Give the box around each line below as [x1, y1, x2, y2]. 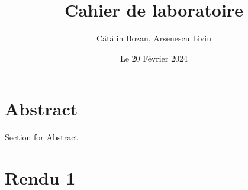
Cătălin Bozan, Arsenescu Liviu [96, 32, 211, 44]
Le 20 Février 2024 [120, 51, 188, 64]
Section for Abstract [5, 131, 78, 143]
